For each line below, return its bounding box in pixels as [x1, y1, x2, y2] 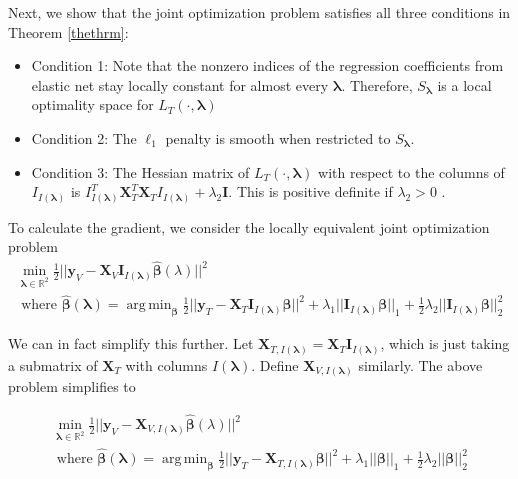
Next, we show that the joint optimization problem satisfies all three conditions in [8, 2, 511, 22]
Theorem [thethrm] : [8, 21, 129, 42]
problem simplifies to [8, 376, 136, 397]
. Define [251, 354, 299, 375]
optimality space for [31, 94, 154, 115]
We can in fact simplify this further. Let [8, 333, 254, 354]
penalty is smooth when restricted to [165, 127, 391, 148]
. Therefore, [341, 74, 413, 95]
